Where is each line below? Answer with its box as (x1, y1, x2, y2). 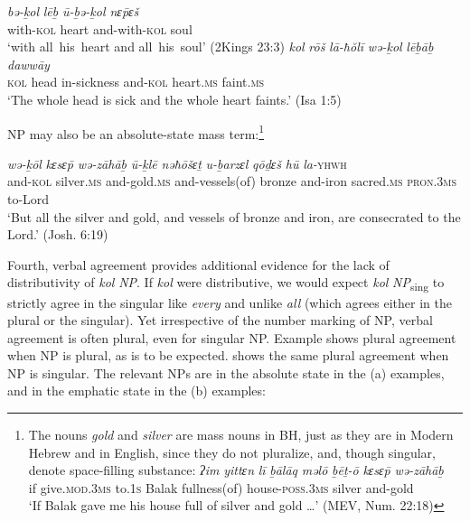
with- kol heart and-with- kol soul (7, 19, 193, 38)
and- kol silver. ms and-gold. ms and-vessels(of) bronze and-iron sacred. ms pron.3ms (7, 172, 457, 191)
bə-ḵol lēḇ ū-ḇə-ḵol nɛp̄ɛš (7, 2, 139, 20)
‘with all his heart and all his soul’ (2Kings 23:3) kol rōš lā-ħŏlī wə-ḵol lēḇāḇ (7, 37, 434, 56)
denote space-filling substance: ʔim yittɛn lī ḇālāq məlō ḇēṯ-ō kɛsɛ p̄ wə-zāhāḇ (28, 461, 444, 479)
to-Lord (7, 190, 50, 208)
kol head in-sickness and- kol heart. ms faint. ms (7, 72, 265, 91)
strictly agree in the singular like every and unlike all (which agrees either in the (7, 293, 452, 312)
